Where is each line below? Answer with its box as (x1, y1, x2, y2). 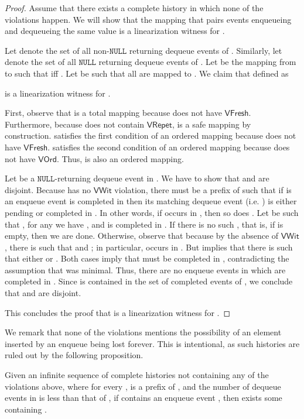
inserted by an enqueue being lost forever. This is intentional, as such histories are (5, 337, 300, 349)
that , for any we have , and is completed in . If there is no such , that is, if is (5, 218, 283, 230)
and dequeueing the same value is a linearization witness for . (5, 25, 225, 37)
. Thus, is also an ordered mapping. (56, 152, 184, 164)
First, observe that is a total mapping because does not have (5, 107, 222, 119)
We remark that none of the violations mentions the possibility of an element (5, 326, 282, 338)
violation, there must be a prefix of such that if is (114, 183, 292, 195)
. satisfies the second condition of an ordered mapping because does (47, 140, 290, 153)
